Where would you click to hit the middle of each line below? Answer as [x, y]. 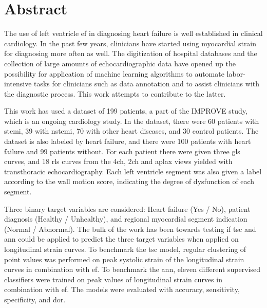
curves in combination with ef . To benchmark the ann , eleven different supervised [132, 269]
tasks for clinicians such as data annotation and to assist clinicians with [147, 84]
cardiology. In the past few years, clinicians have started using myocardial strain [130, 43]
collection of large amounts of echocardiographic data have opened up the [120, 63]
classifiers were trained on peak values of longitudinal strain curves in [113, 279]
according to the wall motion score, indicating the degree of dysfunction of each [129, 181]
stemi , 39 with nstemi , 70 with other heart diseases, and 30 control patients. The [131, 131]
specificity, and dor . [35, 299]
